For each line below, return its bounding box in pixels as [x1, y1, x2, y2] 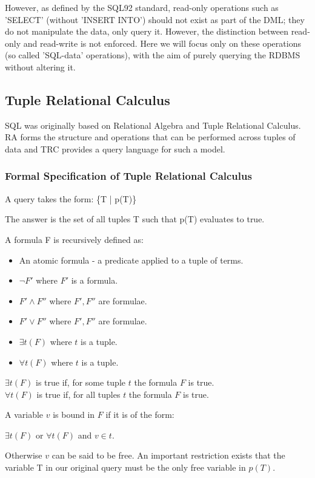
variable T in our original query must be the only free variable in [5, 461, 246, 474]
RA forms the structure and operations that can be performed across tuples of [5, 131, 296, 143]
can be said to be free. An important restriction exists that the [51, 449, 285, 462]
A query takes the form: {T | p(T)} [5, 192, 137, 205]
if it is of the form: [105, 408, 174, 421]
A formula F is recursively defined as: [5, 233, 144, 245]
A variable [5, 408, 44, 421]
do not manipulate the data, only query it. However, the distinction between [5, 25, 289, 38]
